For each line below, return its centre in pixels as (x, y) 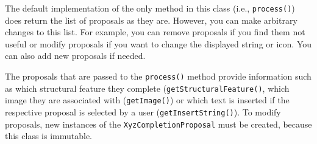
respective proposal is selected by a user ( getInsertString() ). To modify (143, 112)
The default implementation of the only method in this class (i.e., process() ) (150, 8)
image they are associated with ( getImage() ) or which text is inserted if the (147, 100)
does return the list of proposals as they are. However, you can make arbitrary (151, 20)
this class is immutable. (49, 136)
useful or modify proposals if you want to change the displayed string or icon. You (158, 43)
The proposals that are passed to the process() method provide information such (158, 76)
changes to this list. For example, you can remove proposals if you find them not (155, 32)
